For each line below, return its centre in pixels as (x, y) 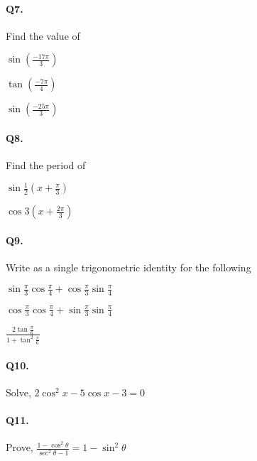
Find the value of (43, 35)
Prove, (20, 447)
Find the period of (46, 165)
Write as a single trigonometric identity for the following (128, 267)
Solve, (18, 392)
